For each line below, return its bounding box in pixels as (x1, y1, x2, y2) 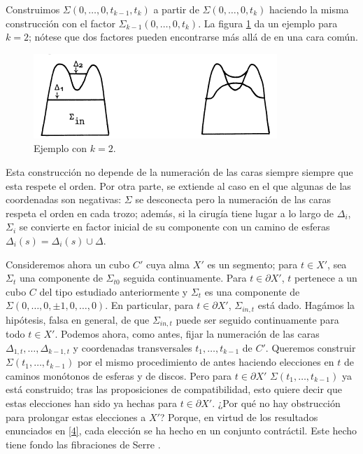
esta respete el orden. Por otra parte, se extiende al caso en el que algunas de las (6, 178, 351, 193)
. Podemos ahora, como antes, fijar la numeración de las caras (55, 326, 320, 341)
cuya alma (145, 256, 190, 271)
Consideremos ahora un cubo (6, 256, 130, 271)
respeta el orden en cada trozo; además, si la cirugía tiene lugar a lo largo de (6, 205, 334, 220)
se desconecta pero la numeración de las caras (135, 192, 332, 207)
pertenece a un (294, 270, 357, 285)
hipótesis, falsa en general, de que (6, 312, 150, 326)
